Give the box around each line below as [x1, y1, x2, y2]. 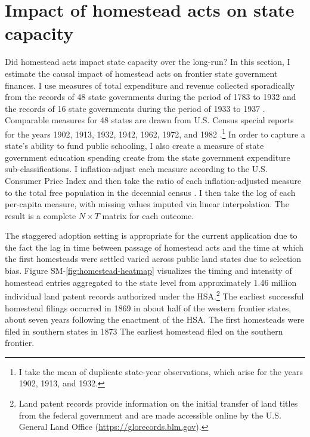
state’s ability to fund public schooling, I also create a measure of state [5, 139, 264, 152]
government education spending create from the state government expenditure [5, 151, 290, 163]
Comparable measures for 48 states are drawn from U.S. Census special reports [5, 114, 294, 126]
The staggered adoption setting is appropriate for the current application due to [5, 229, 297, 242]
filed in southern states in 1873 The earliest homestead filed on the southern [5, 324, 283, 337]
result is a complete [5, 209, 76, 221]
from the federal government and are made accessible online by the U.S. [18, 408, 281, 421]
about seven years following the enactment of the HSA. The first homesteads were [5, 313, 305, 326]
